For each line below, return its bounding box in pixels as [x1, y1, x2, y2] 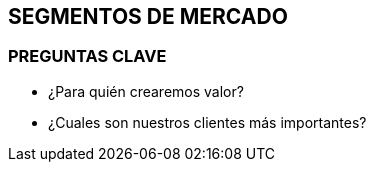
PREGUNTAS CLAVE [8, 46, 167, 67]
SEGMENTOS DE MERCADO [8, 4, 288, 29]
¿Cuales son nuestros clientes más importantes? [48, 113, 367, 131]
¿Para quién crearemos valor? [48, 82, 244, 100]
